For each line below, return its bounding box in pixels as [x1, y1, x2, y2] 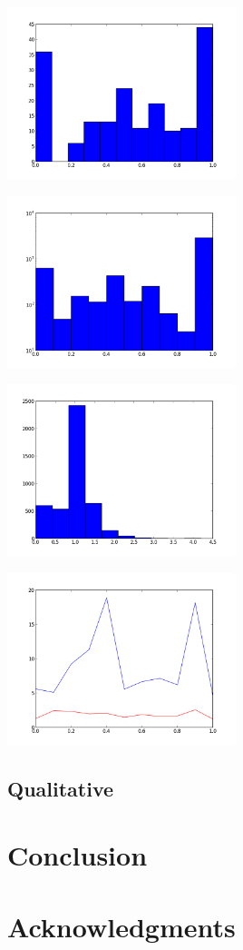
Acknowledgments [7, 907, 236, 945]
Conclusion [7, 836, 148, 874]
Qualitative [7, 774, 114, 802]
